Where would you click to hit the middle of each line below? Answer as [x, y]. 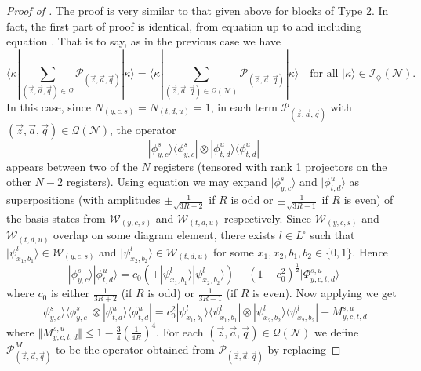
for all [324, 74]
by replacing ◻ [304, 349]
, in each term [244, 106]
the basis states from [56, 218]
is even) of [368, 200]
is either [70, 293]
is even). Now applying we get [325, 293]
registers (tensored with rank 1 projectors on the [270, 166]
